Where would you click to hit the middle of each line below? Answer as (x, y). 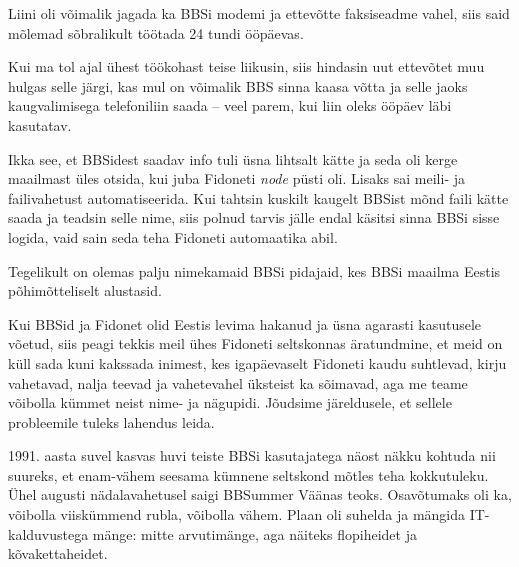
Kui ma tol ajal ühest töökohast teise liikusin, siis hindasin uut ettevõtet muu (246, 66)
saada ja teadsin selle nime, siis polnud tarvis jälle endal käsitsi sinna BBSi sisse (254, 217)
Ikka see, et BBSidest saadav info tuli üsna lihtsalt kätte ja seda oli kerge (233, 158)
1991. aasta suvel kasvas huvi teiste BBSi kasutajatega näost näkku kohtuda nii (252, 455)
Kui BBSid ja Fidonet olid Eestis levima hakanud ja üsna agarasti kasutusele (245, 323)
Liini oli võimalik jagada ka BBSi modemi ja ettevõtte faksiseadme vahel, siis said (259, 13)
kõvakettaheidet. (58, 553)
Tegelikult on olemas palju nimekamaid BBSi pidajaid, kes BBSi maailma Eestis (254, 270)
